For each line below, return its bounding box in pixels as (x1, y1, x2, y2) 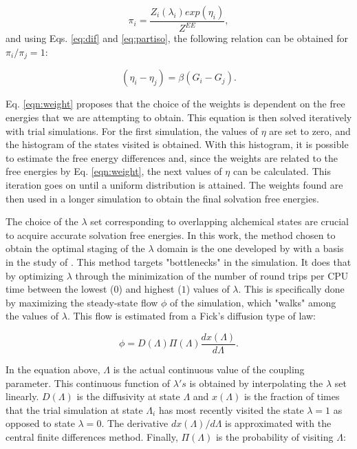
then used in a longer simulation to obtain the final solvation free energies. (6, 191, 319, 205)
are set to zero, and (269, 123, 351, 138)
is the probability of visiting (215, 429, 334, 443)
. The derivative (101, 416, 169, 430)
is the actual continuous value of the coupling (113, 362, 305, 376)
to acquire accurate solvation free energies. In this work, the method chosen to (6, 227, 336, 242)
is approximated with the (225, 416, 332, 430)
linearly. (6, 389, 39, 404)
